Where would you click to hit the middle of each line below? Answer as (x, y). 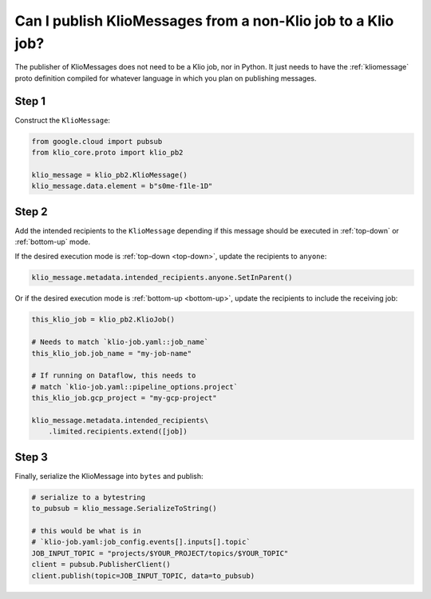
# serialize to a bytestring (89, 497)
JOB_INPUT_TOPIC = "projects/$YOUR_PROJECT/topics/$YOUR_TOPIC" (160, 553)
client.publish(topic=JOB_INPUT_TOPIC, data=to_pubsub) (143, 575)
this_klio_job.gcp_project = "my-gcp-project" (124, 398)
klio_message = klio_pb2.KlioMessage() (109, 175)
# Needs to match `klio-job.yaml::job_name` (120, 342)
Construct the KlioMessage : (63, 120)
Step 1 (30, 101)
